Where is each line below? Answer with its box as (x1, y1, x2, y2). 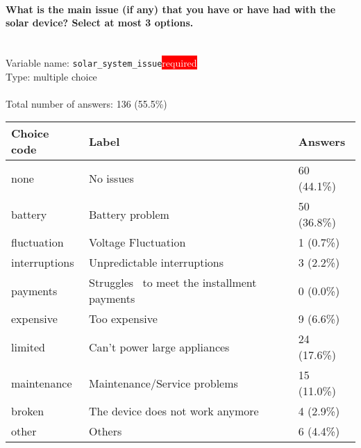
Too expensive (89, 310, 158, 327)
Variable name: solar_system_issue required (6, 55, 197, 69)
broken (11, 403, 44, 420)
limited (11, 338, 45, 355)
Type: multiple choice (6, 69, 97, 83)
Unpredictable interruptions (89, 254, 224, 271)
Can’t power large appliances (89, 338, 230, 355)
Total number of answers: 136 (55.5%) (6, 96, 167, 110)
